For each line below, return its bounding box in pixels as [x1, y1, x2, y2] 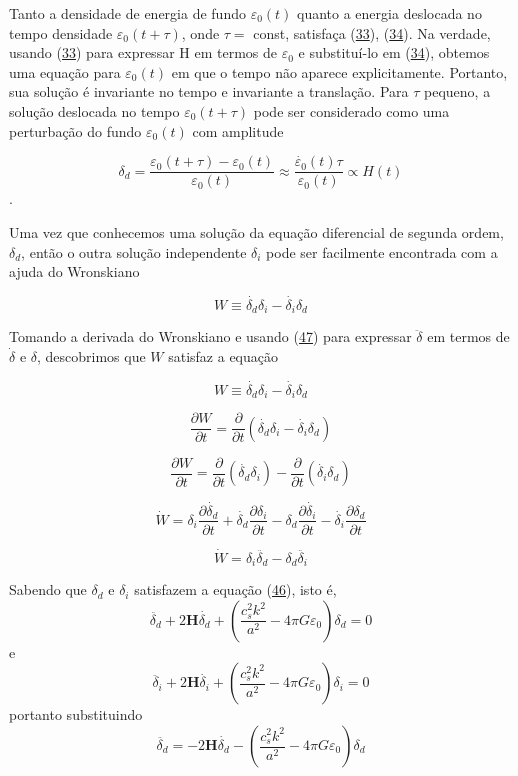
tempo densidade [9, 22, 113, 43]
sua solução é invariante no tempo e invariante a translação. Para [9, 81, 409, 102]
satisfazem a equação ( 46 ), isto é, [134, 579, 337, 600]
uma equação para [9, 61, 121, 82]
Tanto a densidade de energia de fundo [9, 3, 246, 23]
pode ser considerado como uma [253, 100, 450, 121]
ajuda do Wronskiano [9, 261, 140, 282]
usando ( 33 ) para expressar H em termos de [9, 42, 277, 63]
